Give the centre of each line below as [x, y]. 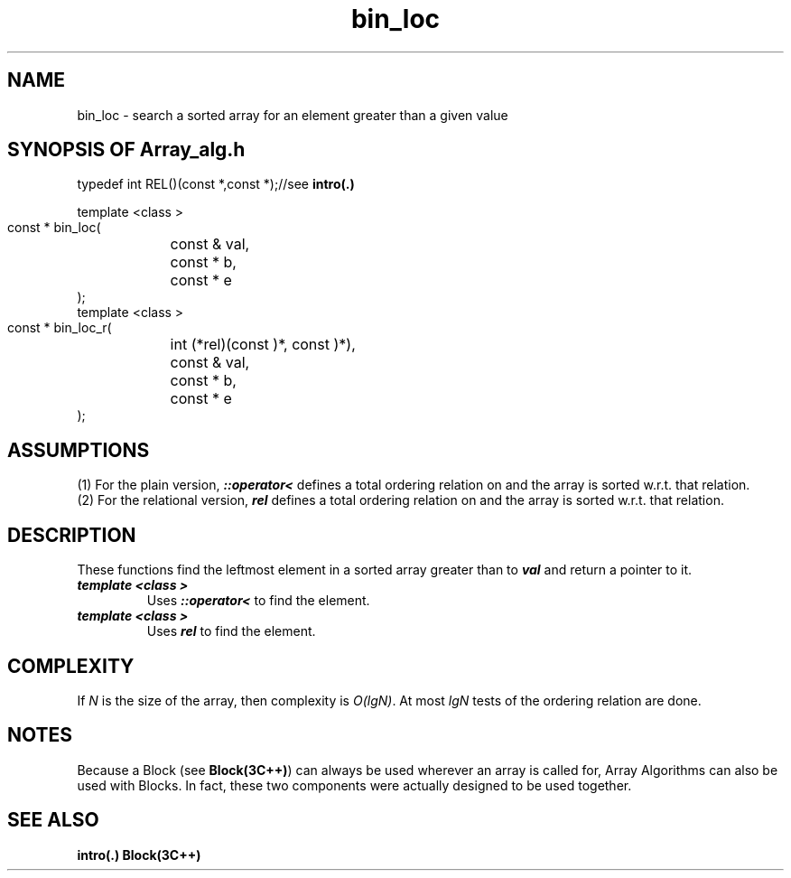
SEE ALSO [53, 820]
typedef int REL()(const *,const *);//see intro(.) [216, 184]
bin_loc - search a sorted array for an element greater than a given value [293, 115]
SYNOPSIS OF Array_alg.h [126, 150]
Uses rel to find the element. [231, 631]
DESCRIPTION [72, 535]
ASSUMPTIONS [79, 450]
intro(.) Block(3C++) [139, 855]
